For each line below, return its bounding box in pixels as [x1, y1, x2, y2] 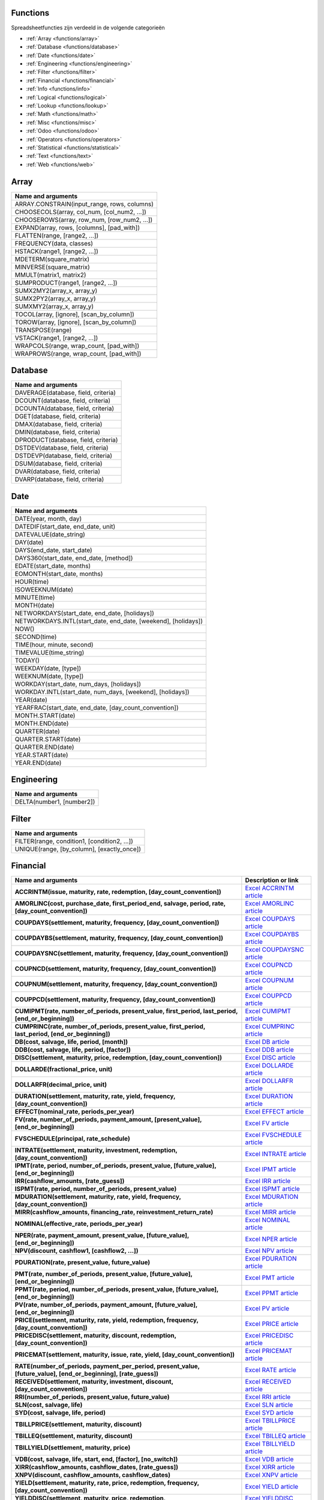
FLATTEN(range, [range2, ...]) [14, 231, 99, 239]
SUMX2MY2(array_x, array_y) [14, 286, 98, 295]
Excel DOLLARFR [245, 1077, 293, 1085]
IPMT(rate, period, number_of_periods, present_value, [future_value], [14, 1162, 217, 1170]
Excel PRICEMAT [245, 1347, 293, 1355]
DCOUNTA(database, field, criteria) [14, 404, 115, 413]
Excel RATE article [245, 1366, 296, 1374]
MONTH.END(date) [14, 719, 69, 727]
